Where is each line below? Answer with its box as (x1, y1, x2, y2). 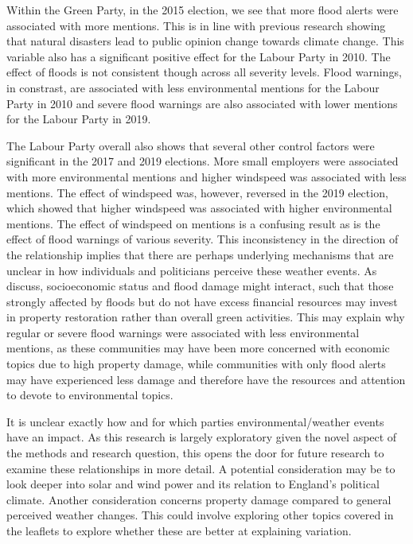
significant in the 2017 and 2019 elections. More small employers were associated (6, 153, 399, 169)
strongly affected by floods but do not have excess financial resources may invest (6, 293, 398, 309)
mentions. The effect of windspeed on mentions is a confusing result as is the (6, 215, 380, 231)
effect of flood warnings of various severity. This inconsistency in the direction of (6, 231, 399, 247)
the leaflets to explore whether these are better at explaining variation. (6, 523, 352, 538)
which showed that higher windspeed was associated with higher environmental (6, 200, 392, 216)
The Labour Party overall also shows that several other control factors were (6, 137, 375, 153)
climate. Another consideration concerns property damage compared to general (6, 491, 392, 507)
